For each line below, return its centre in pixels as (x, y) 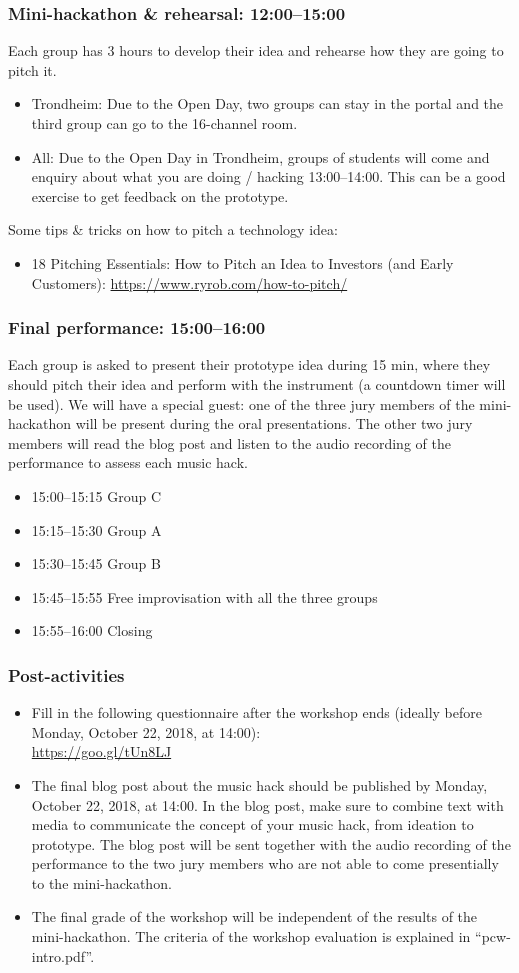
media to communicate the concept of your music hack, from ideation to (252, 824)
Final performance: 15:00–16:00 (137, 327)
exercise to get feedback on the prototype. (160, 195)
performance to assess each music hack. (128, 462)
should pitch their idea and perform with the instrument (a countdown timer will (257, 383)
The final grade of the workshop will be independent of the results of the (254, 916)
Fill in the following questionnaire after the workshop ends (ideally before (256, 712)
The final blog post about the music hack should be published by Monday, (259, 784)
